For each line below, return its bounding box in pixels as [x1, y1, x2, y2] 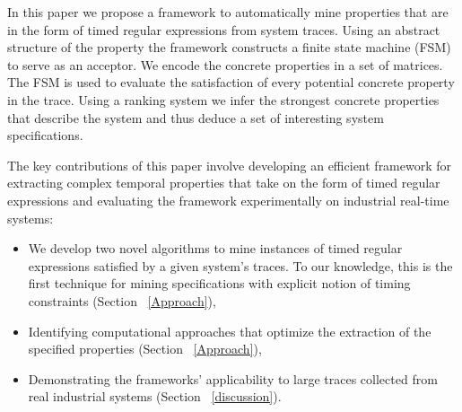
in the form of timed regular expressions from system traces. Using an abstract [7, 20, 440, 39]
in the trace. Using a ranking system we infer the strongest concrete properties [7, 90, 440, 109]
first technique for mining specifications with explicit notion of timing [28, 274, 411, 293]
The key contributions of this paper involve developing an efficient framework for [7, 155, 452, 174]
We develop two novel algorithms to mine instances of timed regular [28, 239, 403, 258]
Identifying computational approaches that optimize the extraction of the [28, 321, 431, 340]
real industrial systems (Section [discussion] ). [28, 387, 282, 406]
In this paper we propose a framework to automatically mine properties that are [7, 3, 449, 21]
